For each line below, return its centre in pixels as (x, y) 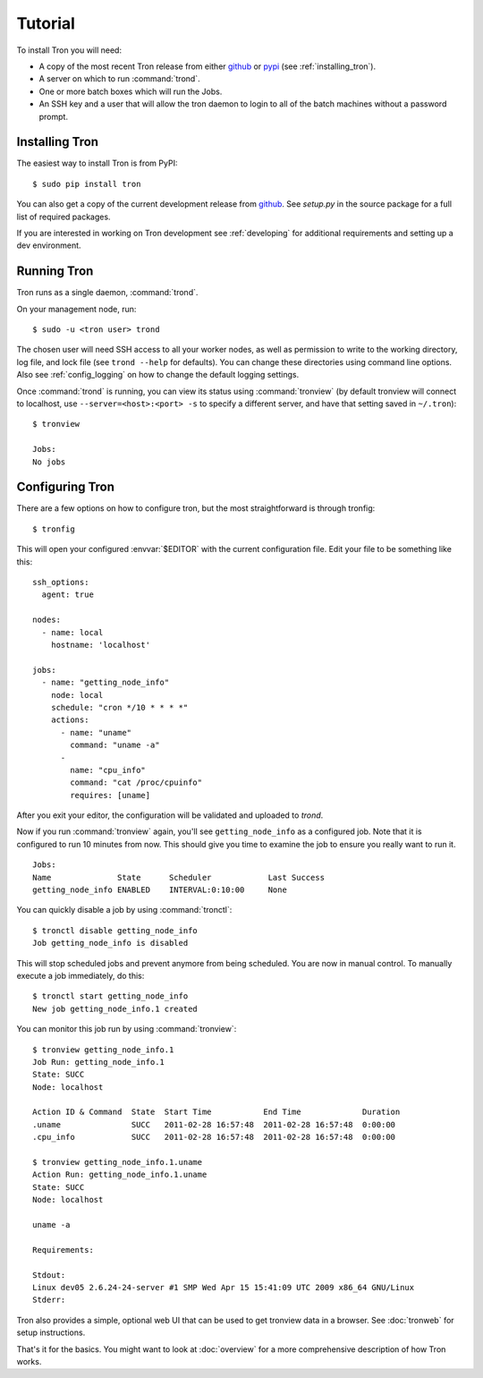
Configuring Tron (66, 487)
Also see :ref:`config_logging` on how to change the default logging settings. (158, 375)
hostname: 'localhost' (101, 645)
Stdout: (49, 1275)
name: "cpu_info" (108, 770)
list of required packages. (64, 217)
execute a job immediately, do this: (80, 975)
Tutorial (46, 23)
